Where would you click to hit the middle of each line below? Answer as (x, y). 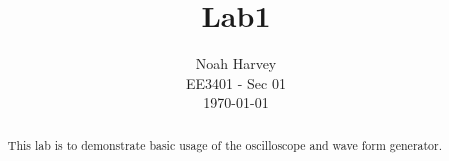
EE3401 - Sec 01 (236, 82)
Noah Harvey (236, 63)
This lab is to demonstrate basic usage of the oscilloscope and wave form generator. (225, 144)
